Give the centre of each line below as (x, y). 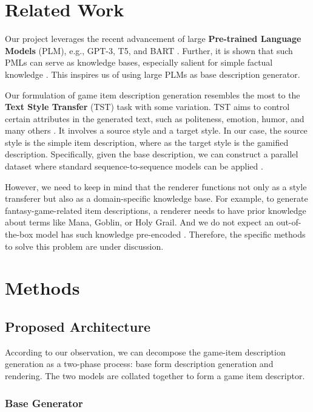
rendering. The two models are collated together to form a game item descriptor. (155, 375)
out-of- (289, 222)
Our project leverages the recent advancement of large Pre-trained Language (153, 39)
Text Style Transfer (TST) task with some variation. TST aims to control (147, 107)
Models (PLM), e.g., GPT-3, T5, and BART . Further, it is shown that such (149, 50)
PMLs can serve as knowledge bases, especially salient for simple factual (139, 62)
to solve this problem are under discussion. (84, 246)
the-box (19, 234)
